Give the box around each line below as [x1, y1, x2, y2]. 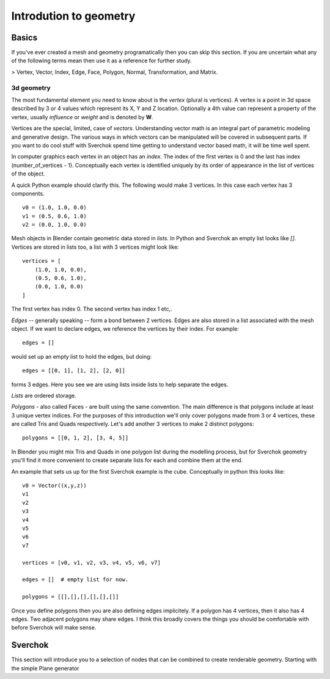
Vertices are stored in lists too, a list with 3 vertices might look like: [11, 243, 180, 251]
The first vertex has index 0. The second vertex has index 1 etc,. [11, 306, 172, 313]
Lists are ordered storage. [11, 392, 76, 399]
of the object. [11, 170, 45, 177]
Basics [11, 32, 38, 43]
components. [11, 189, 45, 197]
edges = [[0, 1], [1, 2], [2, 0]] [22, 367, 125, 374]
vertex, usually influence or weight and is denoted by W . [11, 113, 153, 120]
